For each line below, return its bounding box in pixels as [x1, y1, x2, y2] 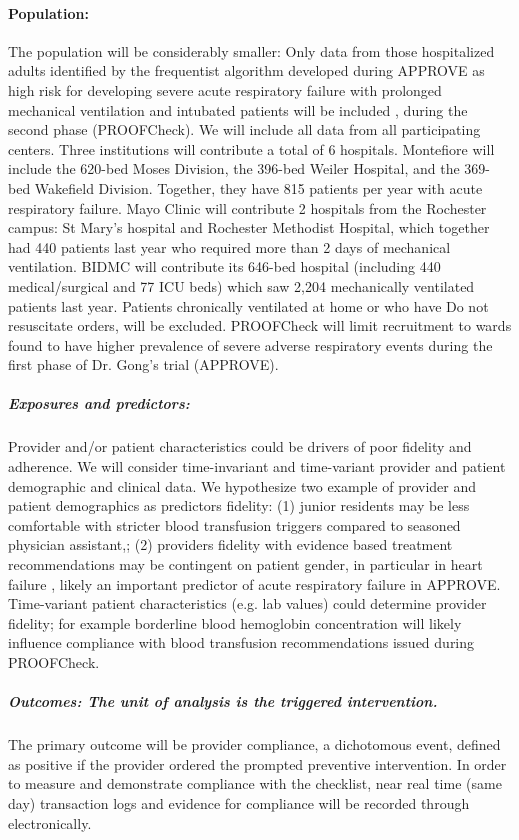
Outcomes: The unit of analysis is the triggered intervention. [8, 691, 438, 712]
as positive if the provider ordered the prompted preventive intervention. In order [8, 753, 507, 774]
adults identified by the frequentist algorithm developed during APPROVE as [8, 60, 485, 81]
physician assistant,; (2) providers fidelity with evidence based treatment [8, 534, 453, 555]
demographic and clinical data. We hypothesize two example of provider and [8, 475, 477, 496]
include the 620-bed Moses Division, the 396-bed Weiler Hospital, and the [8, 158, 460, 179]
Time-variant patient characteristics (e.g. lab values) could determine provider [8, 593, 487, 614]
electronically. [8, 812, 92, 833]
